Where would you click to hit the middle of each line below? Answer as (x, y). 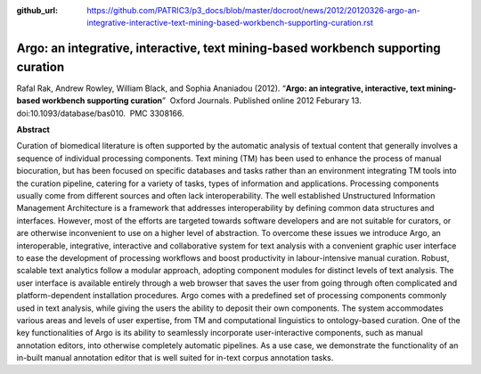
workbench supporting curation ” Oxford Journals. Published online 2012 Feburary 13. (202, 101)
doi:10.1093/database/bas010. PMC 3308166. (100, 113)
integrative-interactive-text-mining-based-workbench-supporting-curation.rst (230, 23)
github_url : (37, 10)
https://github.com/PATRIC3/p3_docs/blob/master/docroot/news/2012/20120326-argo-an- (253, 10)
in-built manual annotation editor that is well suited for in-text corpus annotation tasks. (175, 358)
